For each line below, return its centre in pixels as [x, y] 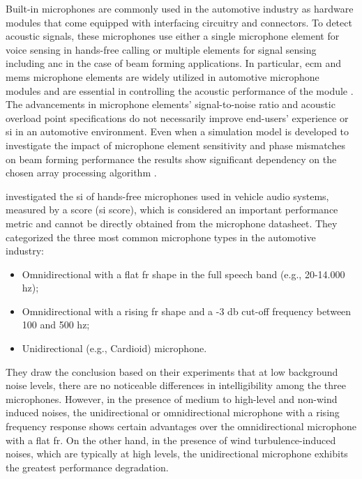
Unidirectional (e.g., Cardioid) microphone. [114, 348]
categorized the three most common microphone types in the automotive [161, 237]
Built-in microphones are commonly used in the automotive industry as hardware [180, 8]
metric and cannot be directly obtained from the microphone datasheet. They [172, 223]
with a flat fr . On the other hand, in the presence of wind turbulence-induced [171, 440]
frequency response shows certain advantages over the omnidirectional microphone [181, 426]
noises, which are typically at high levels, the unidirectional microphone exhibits [177, 454]
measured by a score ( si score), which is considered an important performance [172, 210]
